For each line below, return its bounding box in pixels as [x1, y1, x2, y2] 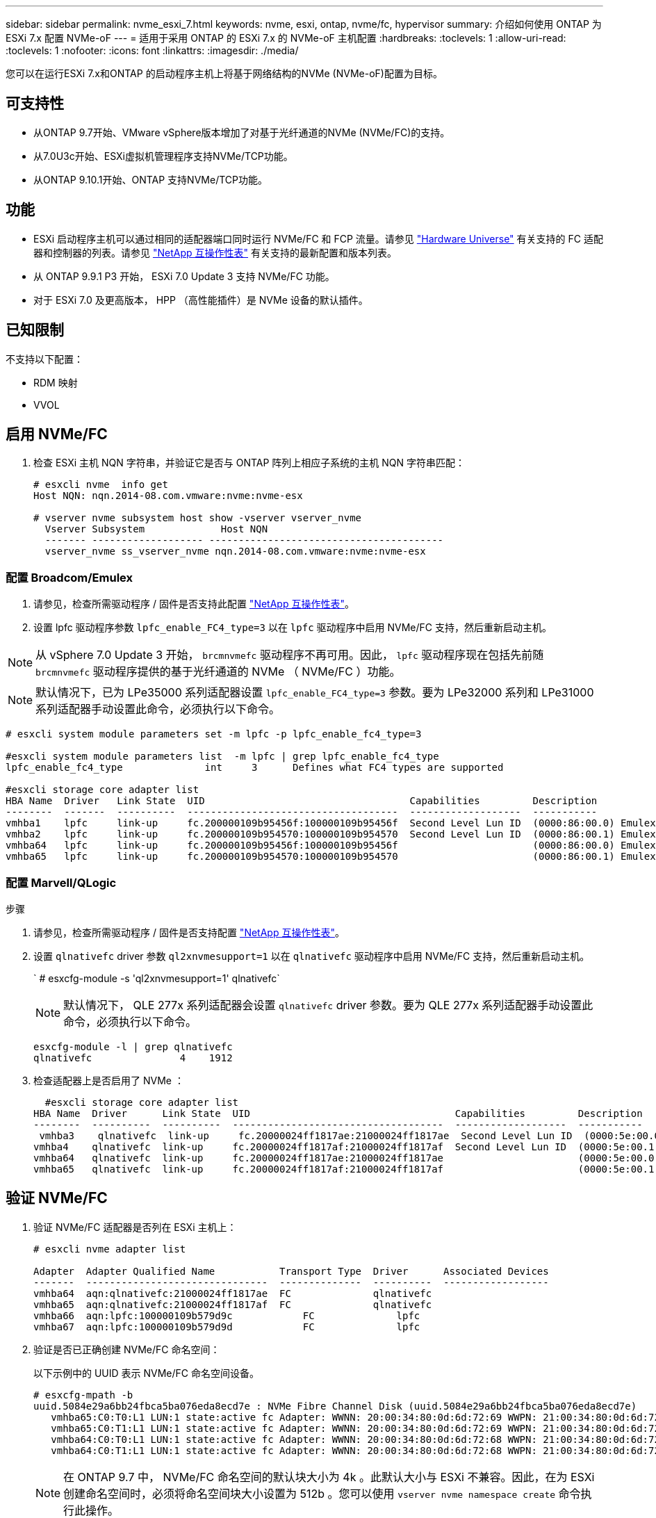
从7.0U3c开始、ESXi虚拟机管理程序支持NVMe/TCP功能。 [33, 149, 293, 162]
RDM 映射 [33, 376, 78, 389]
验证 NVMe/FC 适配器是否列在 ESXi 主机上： [33, 1221, 237, 1233]
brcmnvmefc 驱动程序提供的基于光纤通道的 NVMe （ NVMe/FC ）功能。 [35, 664, 401, 679]
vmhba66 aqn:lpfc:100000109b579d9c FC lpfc [33, 1309, 420, 1321]
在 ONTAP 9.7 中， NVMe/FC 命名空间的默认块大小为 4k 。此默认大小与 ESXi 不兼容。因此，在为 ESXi [63, 1469, 595, 1484]
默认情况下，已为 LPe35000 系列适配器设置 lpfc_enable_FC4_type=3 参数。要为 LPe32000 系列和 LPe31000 [35, 685, 594, 700]
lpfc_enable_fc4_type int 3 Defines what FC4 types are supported [6, 762, 504, 774]
